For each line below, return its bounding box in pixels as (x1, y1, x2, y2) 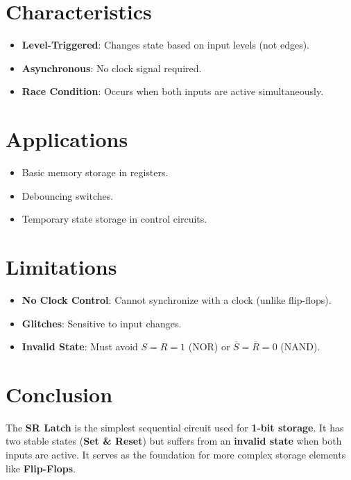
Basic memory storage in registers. (22, 165, 169, 180)
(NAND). (280, 339, 320, 354)
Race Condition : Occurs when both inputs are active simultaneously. (22, 84, 324, 98)
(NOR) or (188, 339, 230, 354)
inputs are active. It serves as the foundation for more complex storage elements (6, 447, 346, 462)
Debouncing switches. (22, 188, 114, 203)
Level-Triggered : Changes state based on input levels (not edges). (22, 37, 309, 52)
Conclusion (6, 379, 113, 408)
